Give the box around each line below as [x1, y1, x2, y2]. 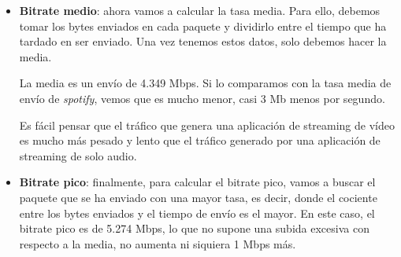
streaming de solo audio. [19, 147, 137, 163]
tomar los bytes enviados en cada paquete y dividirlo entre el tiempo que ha [19, 17, 387, 34]
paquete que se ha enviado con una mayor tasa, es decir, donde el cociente [19, 189, 377, 205]
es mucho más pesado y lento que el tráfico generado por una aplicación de [19, 132, 381, 149]
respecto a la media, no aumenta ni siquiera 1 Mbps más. [19, 235, 296, 251]
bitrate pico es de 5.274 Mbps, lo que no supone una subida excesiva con [19, 220, 369, 237]
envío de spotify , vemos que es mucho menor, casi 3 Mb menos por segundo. [19, 90, 385, 106]
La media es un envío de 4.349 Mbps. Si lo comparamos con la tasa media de [19, 75, 392, 91]
